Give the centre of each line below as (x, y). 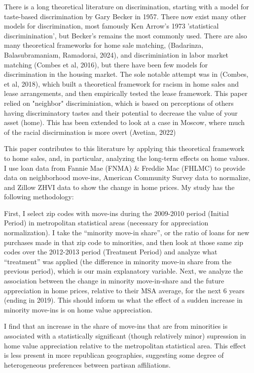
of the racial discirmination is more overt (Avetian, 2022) (90, 132)
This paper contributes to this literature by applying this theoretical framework (124, 148)
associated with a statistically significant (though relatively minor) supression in (125, 336)
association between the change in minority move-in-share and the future (114, 281)
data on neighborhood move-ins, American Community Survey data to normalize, (127, 177)
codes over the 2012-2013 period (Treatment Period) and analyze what (111, 252)
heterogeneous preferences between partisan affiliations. (88, 364)
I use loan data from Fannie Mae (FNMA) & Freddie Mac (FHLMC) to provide (125, 168)
